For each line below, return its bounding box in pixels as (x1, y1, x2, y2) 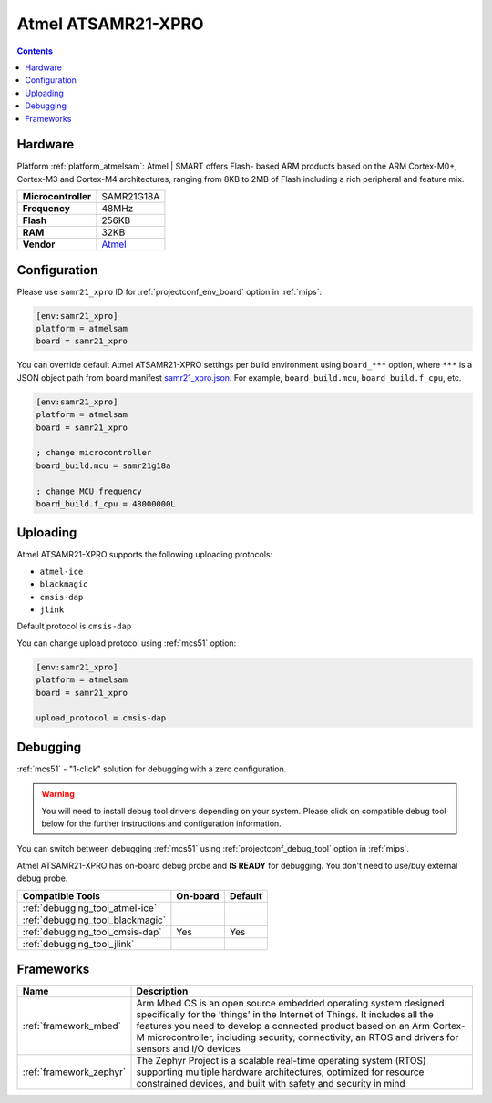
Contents (16, 46, 54, 56)
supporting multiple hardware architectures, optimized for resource (136, 1066, 425, 1078)
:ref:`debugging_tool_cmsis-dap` (22, 925, 163, 938)
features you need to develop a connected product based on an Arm (136, 1020, 430, 1033)
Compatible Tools (22, 889, 100, 902)
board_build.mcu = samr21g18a (36, 460, 171, 471)
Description (136, 985, 189, 997)
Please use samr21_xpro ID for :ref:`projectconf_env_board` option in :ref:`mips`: (16, 286, 323, 297)
